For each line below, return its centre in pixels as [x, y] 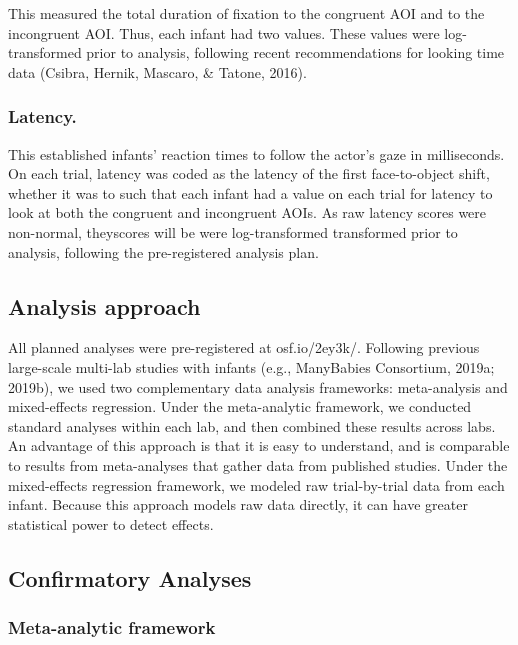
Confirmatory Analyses [130, 577]
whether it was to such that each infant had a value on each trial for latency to [250, 192]
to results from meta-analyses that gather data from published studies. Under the [258, 464]
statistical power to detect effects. [111, 523]
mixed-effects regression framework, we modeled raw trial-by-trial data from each [256, 484]
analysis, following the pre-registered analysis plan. [163, 251]
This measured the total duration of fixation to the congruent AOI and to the [246, 13]
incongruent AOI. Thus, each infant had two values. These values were [224, 32]
